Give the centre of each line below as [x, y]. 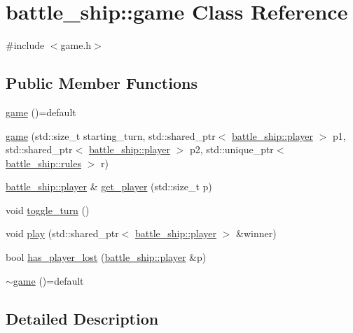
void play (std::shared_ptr [62, 233]
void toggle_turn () [48, 210]
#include [25, 45]
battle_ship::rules [43, 163]
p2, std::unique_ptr [231, 149]
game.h [76, 45]
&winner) [256, 233]
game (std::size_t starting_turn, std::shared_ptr [111, 135]
